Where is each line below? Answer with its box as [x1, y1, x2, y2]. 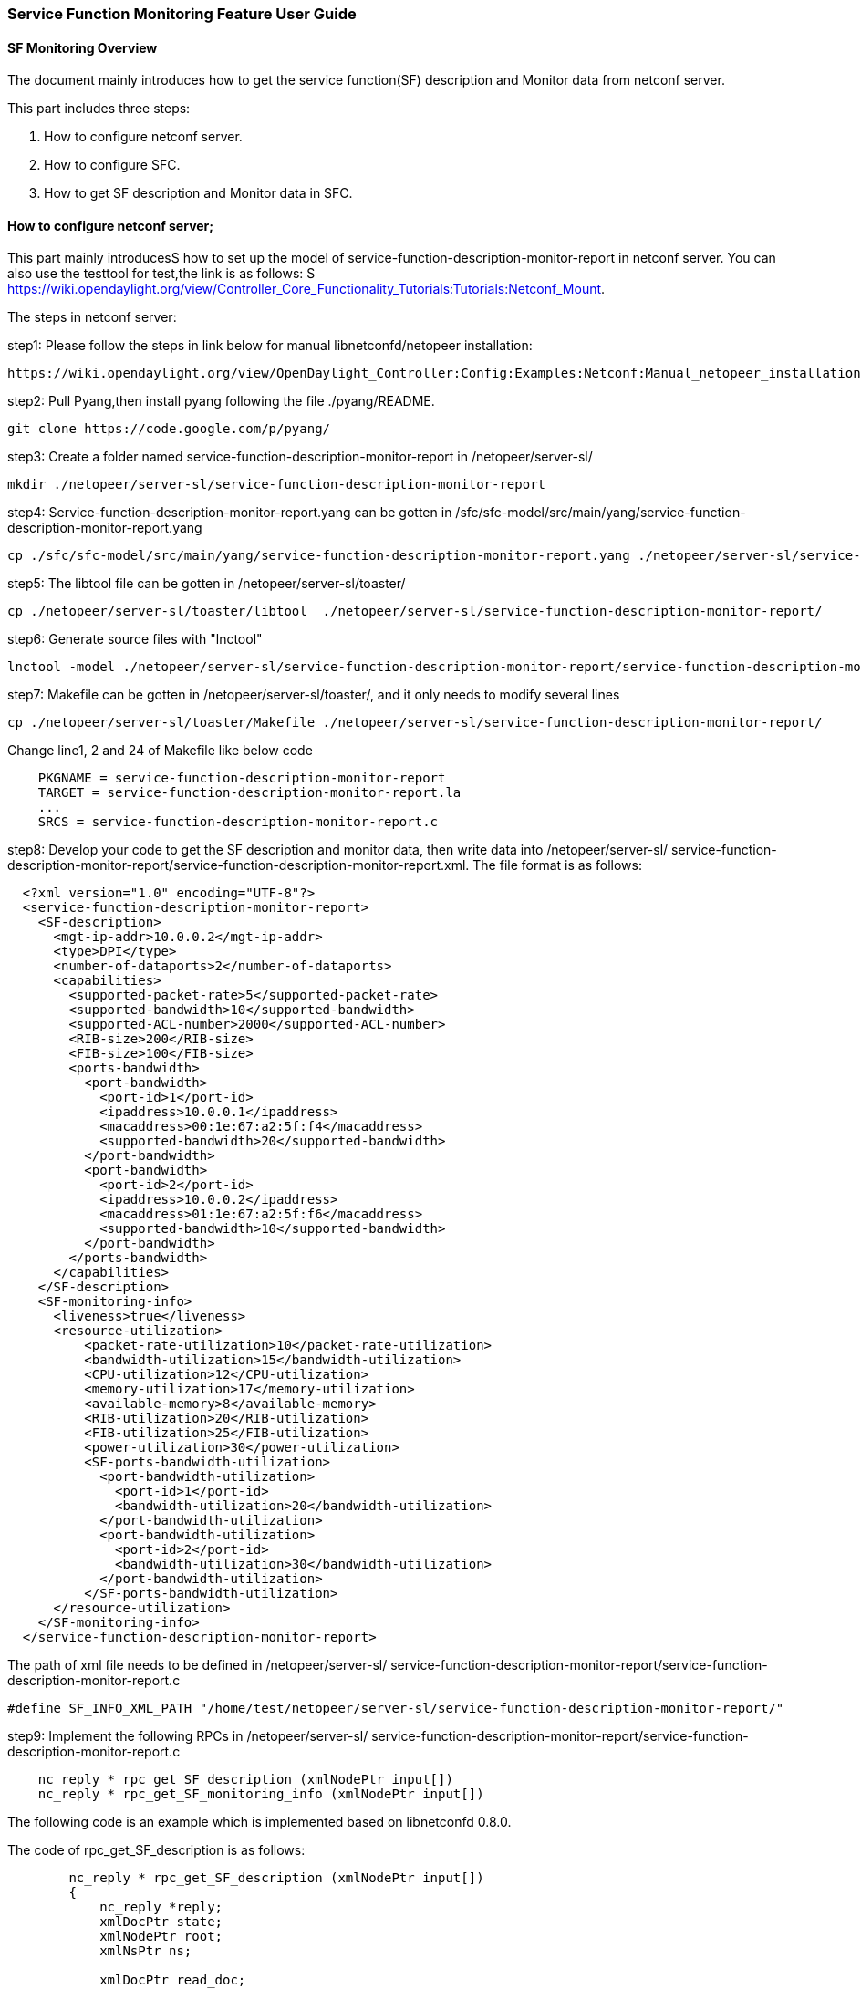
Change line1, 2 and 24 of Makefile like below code [7, 742, 313, 759]
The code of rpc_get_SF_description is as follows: [7, 1842, 306, 1859]
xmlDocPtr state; [99, 1914, 223, 1930]
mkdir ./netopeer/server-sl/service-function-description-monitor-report [7, 477, 546, 492]
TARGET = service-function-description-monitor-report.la [37, 785, 462, 801]
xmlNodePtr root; [99, 1929, 223, 1944]
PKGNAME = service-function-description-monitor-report [37, 771, 446, 786]
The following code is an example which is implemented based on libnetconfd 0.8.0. [7, 1814, 512, 1830]
